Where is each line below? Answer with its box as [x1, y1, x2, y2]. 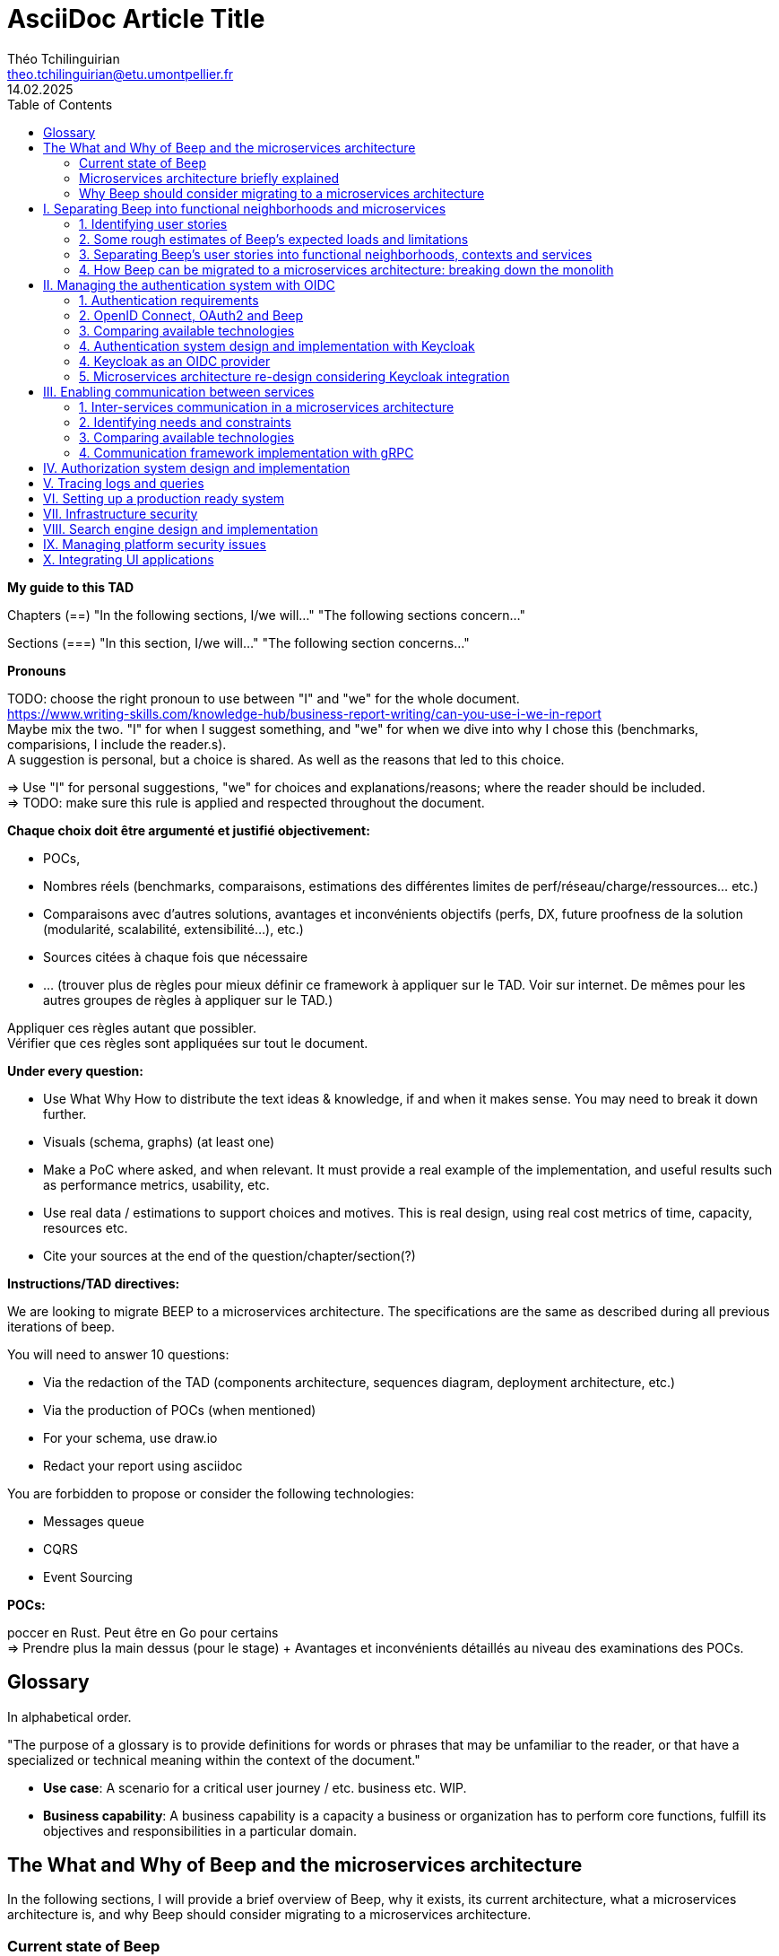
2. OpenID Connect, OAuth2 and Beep [79, 307, 304, 323]
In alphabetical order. [7, 1708, 132, 1725]
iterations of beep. [7, 1318, 116, 1334]
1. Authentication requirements [79, 292, 259, 308]
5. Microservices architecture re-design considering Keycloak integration [79, 368, 510, 384]
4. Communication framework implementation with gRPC [79, 444, 414, 460]
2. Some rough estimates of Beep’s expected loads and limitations [79, 231, 469, 247]
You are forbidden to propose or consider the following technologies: [7, 1485, 414, 1501]
